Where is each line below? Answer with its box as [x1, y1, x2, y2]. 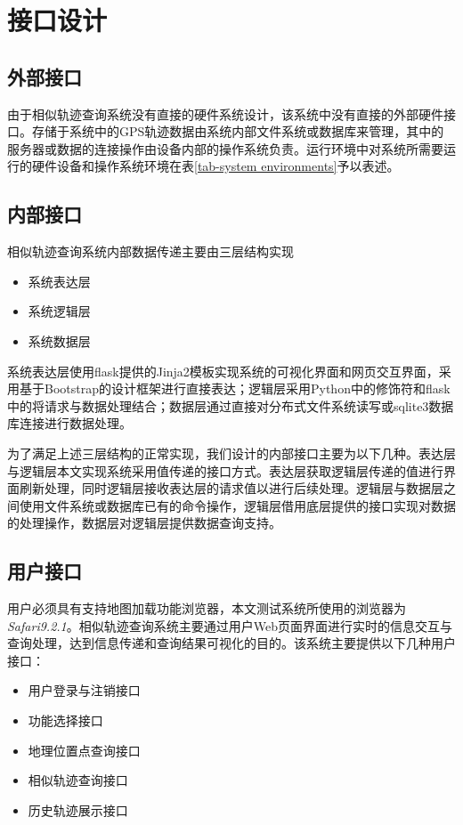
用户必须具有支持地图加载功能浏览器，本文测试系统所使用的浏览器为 [7, 599, 406, 618]
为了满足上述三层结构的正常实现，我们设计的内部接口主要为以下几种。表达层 [7, 443, 456, 462]
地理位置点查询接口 [28, 740, 141, 759]
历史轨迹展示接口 [28, 800, 128, 819]
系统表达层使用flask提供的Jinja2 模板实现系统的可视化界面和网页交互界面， [7, 361, 439, 380]
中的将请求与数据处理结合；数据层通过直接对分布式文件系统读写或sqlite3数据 [7, 396, 454, 415]
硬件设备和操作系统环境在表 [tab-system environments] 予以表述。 [31, 157, 400, 175]
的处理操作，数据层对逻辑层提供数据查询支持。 [7, 514, 281, 532]
